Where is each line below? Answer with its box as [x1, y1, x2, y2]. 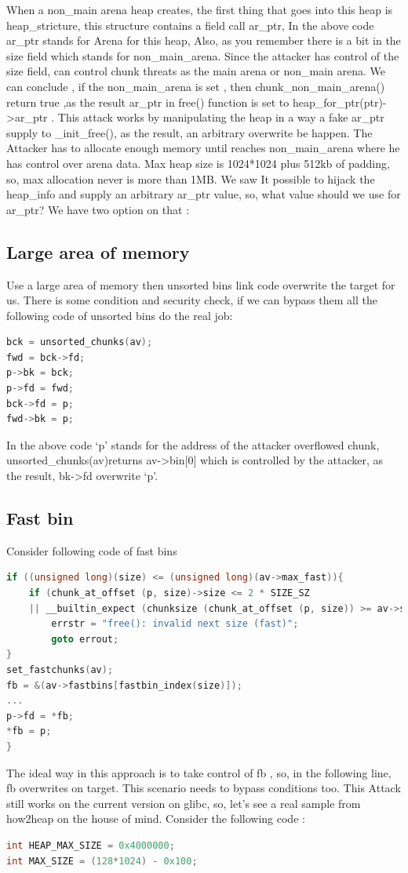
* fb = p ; [6, 726, 52, 737]
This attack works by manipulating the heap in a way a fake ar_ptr [57, 109, 384, 125]
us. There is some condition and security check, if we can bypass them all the [6, 292, 377, 308]
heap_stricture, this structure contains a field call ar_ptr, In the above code [6, 16, 374, 33]
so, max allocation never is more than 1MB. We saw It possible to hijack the [6, 170, 375, 187]
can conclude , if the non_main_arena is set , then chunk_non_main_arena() [6, 78, 385, 94]
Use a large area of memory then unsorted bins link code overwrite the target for [6, 276, 395, 293]
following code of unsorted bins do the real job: [6, 307, 233, 323]
